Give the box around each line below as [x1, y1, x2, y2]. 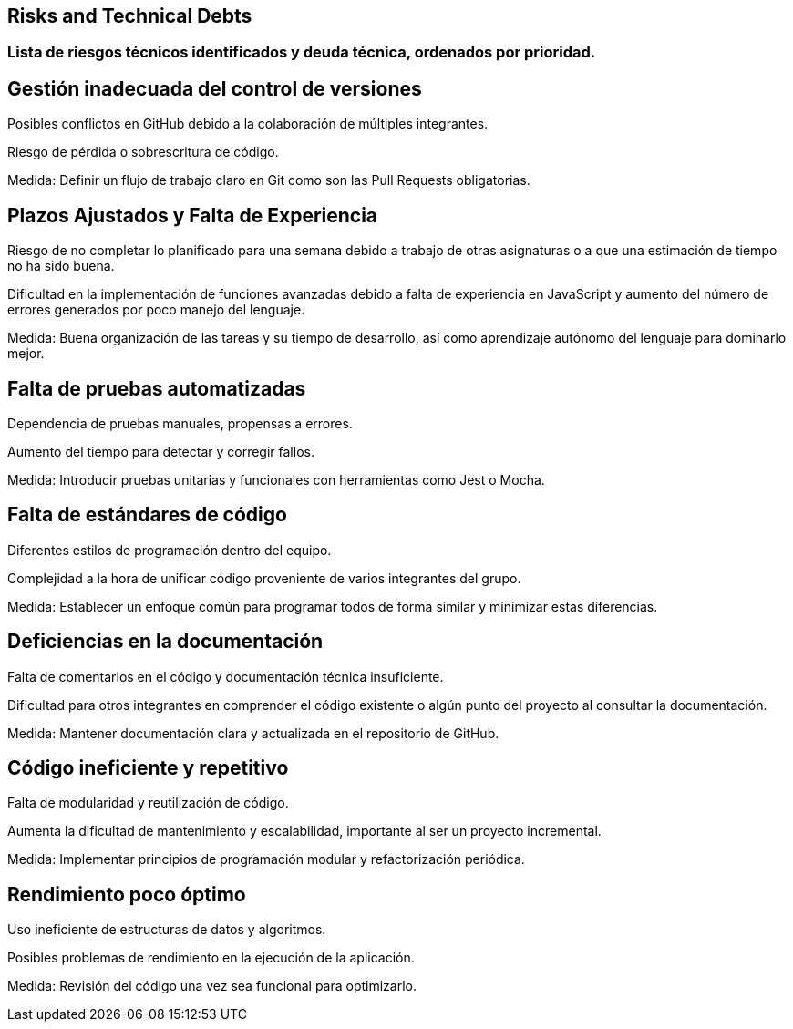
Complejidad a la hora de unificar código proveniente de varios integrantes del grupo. [7, 570, 521, 586]
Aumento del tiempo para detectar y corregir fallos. [7, 443, 314, 459]
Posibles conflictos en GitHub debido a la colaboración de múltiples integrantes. [7, 116, 489, 132]
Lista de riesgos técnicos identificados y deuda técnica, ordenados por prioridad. [7, 43, 596, 62]
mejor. [7, 345, 45, 362]
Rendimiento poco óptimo [7, 882, 246, 906]
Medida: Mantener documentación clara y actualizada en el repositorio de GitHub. [7, 725, 499, 741]
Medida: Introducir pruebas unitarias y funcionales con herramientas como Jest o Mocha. [7, 471, 545, 488]
